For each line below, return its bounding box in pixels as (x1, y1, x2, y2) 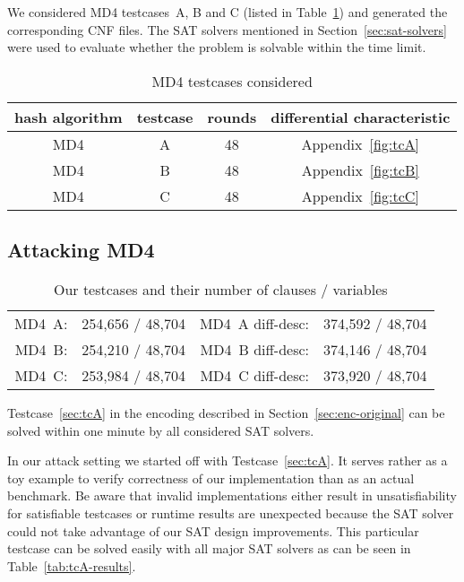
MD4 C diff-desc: (200, 364, 310, 386)
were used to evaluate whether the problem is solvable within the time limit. (7, 38, 426, 56)
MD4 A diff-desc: (199, 312, 310, 334)
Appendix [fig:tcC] (301, 185, 419, 206)
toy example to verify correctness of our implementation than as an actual (7, 468, 415, 487)
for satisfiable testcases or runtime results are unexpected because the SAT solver (7, 503, 454, 522)
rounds (207, 106, 257, 127)
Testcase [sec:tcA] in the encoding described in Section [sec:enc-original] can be (7, 403, 445, 421)
